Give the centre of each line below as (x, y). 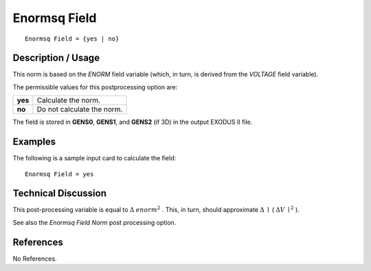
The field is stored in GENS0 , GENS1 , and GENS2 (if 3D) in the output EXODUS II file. (133, 122)
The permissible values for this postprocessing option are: (95, 87)
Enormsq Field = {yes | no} (72, 39)
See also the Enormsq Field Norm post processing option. (94, 222)
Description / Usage (56, 58)
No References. (35, 259)
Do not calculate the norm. (80, 109)
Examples (34, 142)
